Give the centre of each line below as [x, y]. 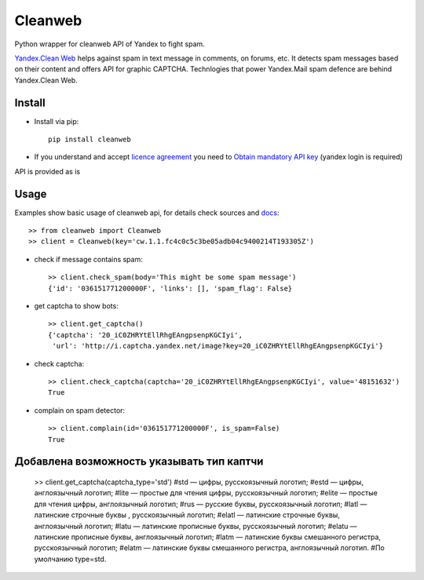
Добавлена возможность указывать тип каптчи [139, 462]
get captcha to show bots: [77, 306]
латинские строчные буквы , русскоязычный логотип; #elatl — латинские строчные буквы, [187, 515]
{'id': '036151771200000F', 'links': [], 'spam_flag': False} [170, 288]
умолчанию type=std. [70, 559]
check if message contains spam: [88, 259]
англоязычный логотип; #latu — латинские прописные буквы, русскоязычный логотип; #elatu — [196, 526]
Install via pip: [57, 121]
